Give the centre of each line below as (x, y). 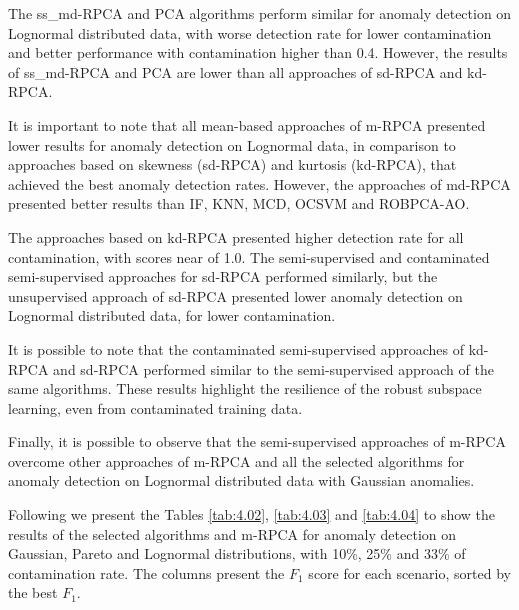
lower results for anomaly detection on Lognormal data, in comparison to (232, 144)
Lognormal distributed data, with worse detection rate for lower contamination (250, 32)
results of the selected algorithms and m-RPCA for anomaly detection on (232, 533)
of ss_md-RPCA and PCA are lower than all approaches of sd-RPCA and (235, 71)
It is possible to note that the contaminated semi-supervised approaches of (236, 348)
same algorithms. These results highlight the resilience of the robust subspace (245, 388)
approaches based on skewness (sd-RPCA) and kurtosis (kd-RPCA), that (232, 164)
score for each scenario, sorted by (409, 572)
